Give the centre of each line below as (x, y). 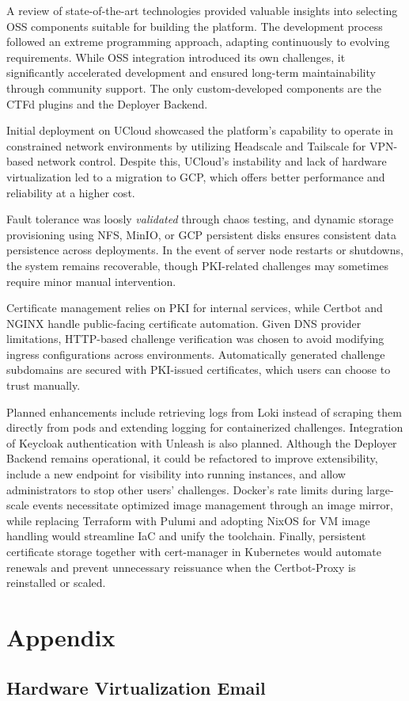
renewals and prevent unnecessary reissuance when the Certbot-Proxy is (181, 567)
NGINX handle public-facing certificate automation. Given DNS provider (184, 323)
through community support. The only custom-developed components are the (194, 88)
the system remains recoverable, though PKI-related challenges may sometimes (197, 265)
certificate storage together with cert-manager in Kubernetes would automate (194, 551)
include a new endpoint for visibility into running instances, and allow (176, 474)
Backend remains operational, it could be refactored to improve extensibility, (192, 458)
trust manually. (44, 385)
